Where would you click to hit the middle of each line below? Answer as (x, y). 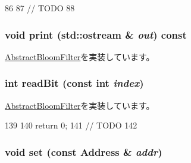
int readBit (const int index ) (74, 83)
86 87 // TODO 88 (40, 8)
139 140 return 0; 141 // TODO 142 (71, 125)
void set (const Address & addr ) (84, 151)
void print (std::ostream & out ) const (96, 34)
